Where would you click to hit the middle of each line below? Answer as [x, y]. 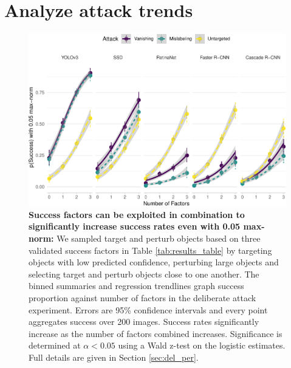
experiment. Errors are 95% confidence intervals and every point [148, 309]
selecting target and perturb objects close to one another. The [144, 274]
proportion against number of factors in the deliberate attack [142, 298]
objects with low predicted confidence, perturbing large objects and [154, 262]
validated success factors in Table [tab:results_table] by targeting [150, 250]
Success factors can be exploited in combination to [137, 214]
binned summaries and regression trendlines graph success [136, 286]
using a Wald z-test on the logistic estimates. [202, 345]
